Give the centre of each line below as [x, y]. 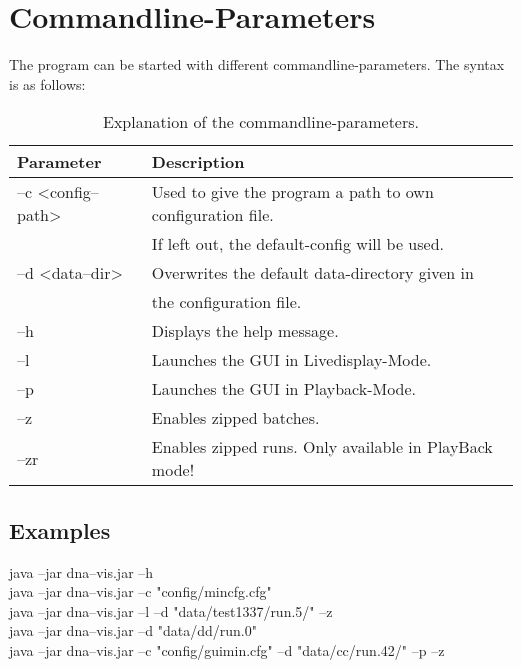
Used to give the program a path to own [292, 192]
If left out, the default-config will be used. [297, 244]
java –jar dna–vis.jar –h [81, 571]
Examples [60, 529]
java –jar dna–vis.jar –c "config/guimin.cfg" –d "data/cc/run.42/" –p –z [227, 649]
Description [198, 162]
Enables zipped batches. [235, 418]
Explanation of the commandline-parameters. [261, 122]
